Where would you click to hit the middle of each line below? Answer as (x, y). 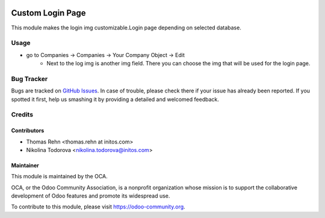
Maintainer (25, 165)
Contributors (28, 131)
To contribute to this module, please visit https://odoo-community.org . (98, 207)
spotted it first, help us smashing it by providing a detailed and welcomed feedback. (115, 99)
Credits (22, 115)
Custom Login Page (48, 13)
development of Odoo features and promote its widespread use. (91, 196)
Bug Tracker (29, 79)
